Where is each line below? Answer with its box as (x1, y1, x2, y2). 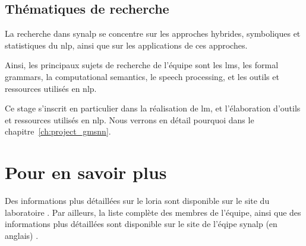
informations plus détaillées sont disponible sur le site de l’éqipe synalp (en (5, 218, 277, 230)
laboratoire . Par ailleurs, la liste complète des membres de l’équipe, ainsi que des (5, 206, 301, 218)
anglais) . (5, 229, 39, 241)
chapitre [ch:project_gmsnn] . (5, 125, 111, 138)
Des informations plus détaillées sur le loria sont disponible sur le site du (5, 194, 270, 207)
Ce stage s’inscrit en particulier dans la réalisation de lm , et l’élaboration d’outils (5, 102, 301, 114)
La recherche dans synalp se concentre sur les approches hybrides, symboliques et (5, 27, 301, 40)
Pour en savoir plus (5, 160, 167, 184)
